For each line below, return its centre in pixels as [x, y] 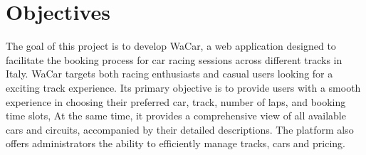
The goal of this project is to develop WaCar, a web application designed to [171, 46]
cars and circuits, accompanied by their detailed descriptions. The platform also [180, 129]
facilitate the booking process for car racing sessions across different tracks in [174, 59]
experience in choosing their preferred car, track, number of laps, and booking [176, 101]
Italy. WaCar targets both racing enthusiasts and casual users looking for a [169, 74]
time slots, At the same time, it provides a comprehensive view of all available [176, 116]
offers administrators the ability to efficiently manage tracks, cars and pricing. [176, 143]
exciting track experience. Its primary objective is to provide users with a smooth [183, 87]
